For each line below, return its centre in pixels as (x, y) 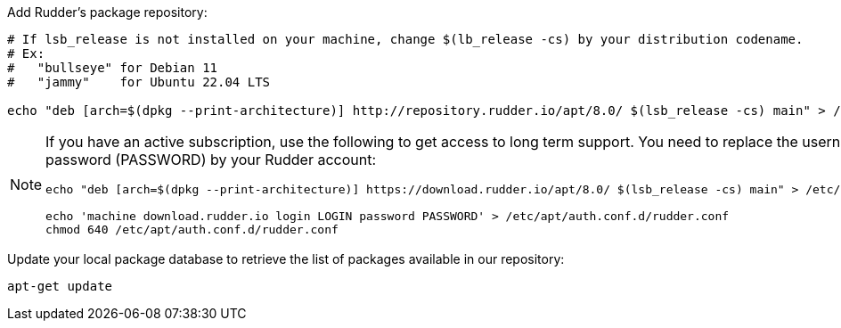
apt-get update (60, 286)
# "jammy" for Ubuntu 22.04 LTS (139, 82)
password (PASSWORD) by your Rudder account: (211, 160)
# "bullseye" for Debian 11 (113, 68)
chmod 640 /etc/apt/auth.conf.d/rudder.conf (192, 230)
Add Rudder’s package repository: (107, 12)
